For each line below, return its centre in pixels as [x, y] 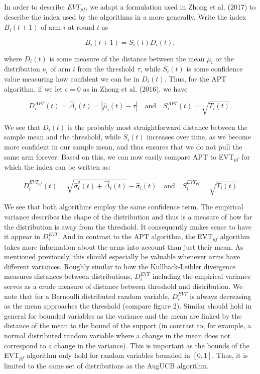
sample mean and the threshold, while [62, 137]
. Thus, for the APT [196, 79]
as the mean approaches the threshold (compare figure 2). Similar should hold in [128, 306]
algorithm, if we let [33, 88]
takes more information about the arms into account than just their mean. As [124, 246]
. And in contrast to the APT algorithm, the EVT [135, 236]
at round [81, 27]
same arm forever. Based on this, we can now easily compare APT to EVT [119, 156]
